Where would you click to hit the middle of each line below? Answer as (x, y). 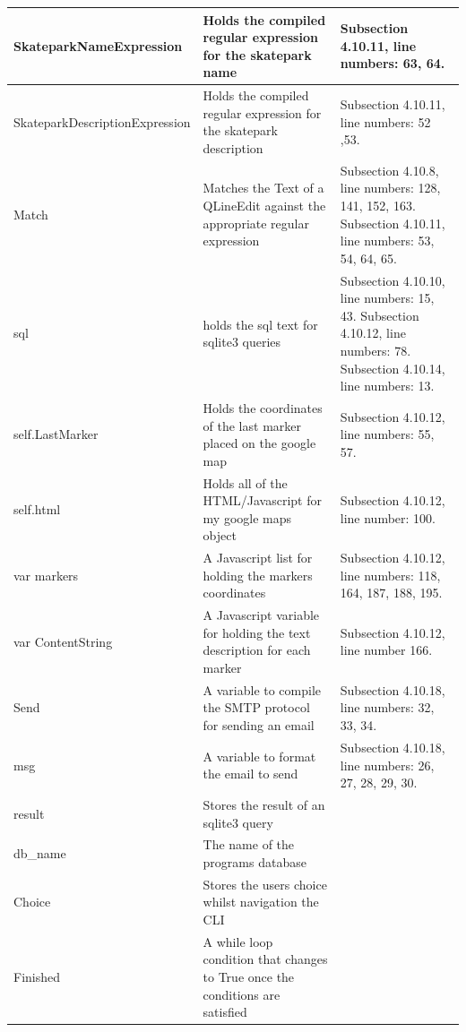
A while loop (238, 941)
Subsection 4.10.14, (393, 368)
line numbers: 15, (387, 298)
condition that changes (265, 959)
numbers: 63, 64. (393, 63)
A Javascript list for (258, 558)
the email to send (250, 774)
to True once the (249, 977)
